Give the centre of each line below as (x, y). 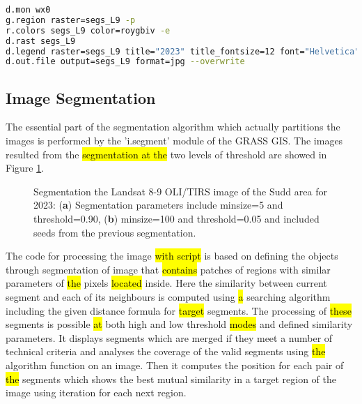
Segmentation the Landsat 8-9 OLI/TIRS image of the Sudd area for (180, 191)
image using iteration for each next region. (96, 392)
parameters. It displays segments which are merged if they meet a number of (169, 337)
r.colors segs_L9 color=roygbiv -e (88, 30)
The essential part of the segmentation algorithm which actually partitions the (173, 127)
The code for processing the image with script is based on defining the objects (172, 256)
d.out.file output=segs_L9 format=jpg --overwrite (125, 62)
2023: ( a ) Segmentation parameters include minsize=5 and (158, 205)
